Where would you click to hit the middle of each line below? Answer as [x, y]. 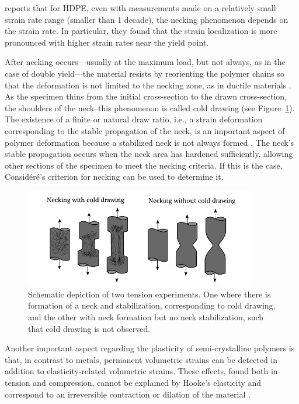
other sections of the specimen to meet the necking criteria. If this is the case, [144, 165]
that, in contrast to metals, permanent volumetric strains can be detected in [141, 359]
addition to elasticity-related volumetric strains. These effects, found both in [141, 371]
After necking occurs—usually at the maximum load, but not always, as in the [145, 62]
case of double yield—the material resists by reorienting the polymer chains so [145, 73]
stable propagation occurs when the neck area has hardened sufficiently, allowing [149, 154]
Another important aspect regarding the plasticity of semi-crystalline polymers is [150, 348]
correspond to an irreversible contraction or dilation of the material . [128, 394]
